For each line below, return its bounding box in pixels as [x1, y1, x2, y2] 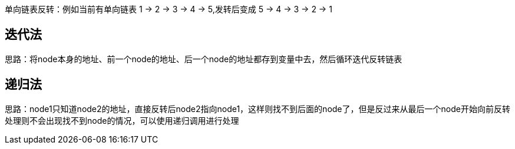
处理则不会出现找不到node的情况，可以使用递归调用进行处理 [5, 115, 239, 126]
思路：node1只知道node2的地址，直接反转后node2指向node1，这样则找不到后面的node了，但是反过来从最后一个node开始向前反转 [5, 103, 510, 114]
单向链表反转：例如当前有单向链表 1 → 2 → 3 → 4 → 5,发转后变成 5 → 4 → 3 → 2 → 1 [5, 4, 332, 14]
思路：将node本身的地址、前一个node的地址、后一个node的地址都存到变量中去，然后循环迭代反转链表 [5, 53, 402, 64]
